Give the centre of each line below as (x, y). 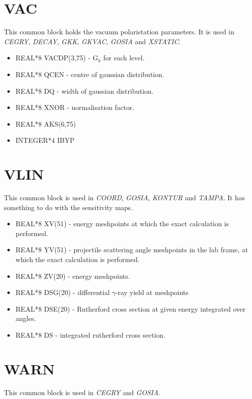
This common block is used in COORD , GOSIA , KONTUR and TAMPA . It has (125, 197)
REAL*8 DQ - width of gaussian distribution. (84, 91)
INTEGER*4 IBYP (45, 140)
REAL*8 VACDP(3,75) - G (57, 58)
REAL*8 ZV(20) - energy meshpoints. (73, 276)
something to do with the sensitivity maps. (69, 207)
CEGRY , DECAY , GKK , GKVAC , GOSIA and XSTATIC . (92, 41)
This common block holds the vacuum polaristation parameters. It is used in (119, 32)
